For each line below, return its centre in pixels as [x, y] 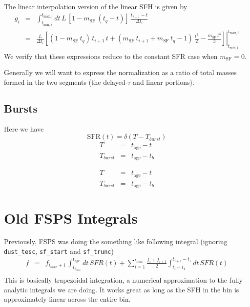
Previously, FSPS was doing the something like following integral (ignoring [116, 241]
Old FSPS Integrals [71, 218]
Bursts [21, 108]
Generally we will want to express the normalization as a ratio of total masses [120, 72]
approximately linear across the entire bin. [67, 299]
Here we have [24, 128]
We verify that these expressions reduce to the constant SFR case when [111, 56]
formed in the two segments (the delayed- [66, 82]
